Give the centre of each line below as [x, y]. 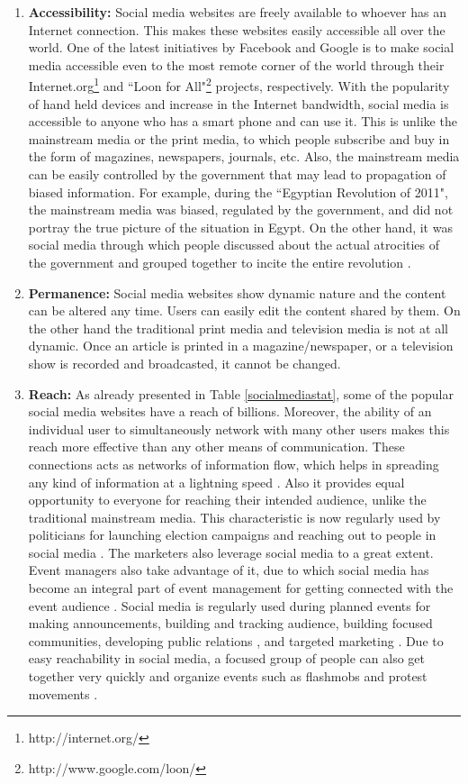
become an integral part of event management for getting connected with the [241, 588]
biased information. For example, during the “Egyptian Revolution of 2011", [238, 191]
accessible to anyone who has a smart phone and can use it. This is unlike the [243, 121]
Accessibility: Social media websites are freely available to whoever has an [237, 12]
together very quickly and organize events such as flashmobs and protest [228, 676]
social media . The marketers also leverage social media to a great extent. [231, 552]
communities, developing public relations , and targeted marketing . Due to [236, 640]
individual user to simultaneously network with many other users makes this [239, 428]
